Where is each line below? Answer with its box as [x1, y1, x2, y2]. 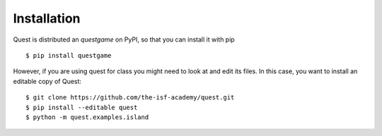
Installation [13, 11, 81, 26]
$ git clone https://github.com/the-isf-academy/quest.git [25, 94, 235, 101]
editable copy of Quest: [13, 77, 81, 85]
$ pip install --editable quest [25, 103, 138, 111]
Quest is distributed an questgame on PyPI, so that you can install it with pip [13, 35, 235, 44]
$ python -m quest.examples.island [25, 113, 149, 121]
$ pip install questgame [25, 51, 112, 59]
